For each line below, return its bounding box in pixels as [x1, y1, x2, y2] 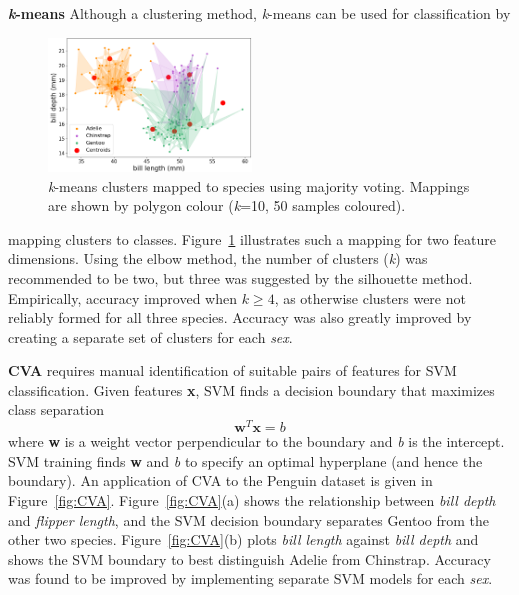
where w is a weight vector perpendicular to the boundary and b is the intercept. [8, 431, 505, 452]
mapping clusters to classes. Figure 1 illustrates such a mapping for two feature [8, 228, 496, 249]
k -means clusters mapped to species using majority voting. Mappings [48, 175, 470, 196]
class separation [8, 399, 104, 420]
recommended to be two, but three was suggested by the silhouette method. [8, 267, 473, 288]
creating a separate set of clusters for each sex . [8, 326, 293, 347]
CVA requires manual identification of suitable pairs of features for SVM [8, 360, 457, 381]
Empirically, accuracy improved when [8, 287, 237, 308]
